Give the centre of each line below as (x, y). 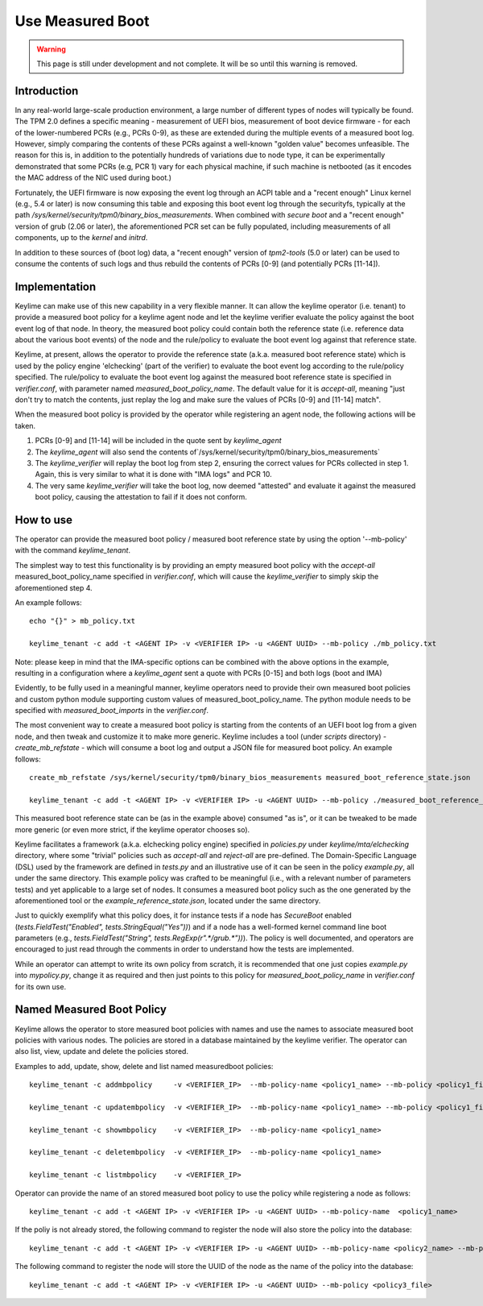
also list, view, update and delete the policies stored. (102, 1051)
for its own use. (41, 986)
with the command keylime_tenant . (73, 550)
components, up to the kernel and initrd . (81, 238)
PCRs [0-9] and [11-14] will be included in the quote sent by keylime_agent (158, 441)
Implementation (56, 286)
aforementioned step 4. (54, 587)
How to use (43, 520)
